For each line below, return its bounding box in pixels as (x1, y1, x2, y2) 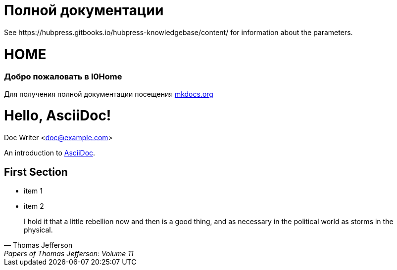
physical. (24, 225, 53, 234)
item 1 (24, 186, 43, 195)
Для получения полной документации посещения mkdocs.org (4, 89, 213, 98)
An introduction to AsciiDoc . (4, 149, 96, 157)
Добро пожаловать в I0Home (4, 72, 122, 82)
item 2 (24, 201, 44, 210)
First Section (4, 165, 68, 178)
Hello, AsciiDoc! (4, 107, 111, 124)
